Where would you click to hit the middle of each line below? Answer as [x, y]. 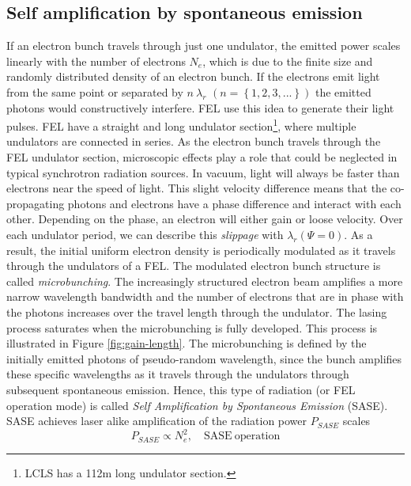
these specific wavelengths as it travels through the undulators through [178, 374]
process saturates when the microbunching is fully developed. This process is [192, 327]
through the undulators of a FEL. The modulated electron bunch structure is [194, 266]
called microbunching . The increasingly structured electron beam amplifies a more [205, 281]
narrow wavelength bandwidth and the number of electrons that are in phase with [205, 296]
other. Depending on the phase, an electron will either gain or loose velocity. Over [205, 219]
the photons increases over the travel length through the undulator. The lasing [197, 311]
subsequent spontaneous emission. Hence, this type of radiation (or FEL [181, 389]
